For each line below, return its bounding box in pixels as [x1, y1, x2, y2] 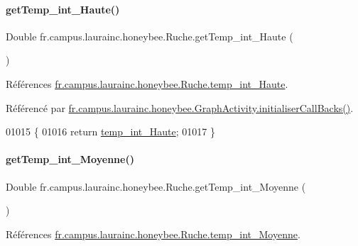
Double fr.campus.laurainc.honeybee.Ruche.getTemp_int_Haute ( [6, 28, 293, 43]
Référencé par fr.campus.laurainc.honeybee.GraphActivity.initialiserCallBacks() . [6, 100, 354, 115]
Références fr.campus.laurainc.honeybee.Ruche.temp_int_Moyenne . [6, 226, 300, 241]
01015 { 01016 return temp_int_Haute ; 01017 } [6, 124, 215, 139]
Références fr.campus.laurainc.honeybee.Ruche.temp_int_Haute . [6, 76, 288, 91]
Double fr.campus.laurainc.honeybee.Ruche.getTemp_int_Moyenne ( [6, 179, 306, 194]
